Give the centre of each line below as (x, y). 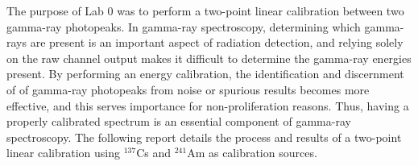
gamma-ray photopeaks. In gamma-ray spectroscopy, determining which (184, 26)
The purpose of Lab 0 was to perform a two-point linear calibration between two (205, 10)
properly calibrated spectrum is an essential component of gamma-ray (179, 121)
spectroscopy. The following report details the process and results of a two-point (204, 137)
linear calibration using (63, 153)
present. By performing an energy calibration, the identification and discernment (205, 74)
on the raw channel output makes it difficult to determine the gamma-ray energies (209, 58)
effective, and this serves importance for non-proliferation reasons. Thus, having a (208, 105)
